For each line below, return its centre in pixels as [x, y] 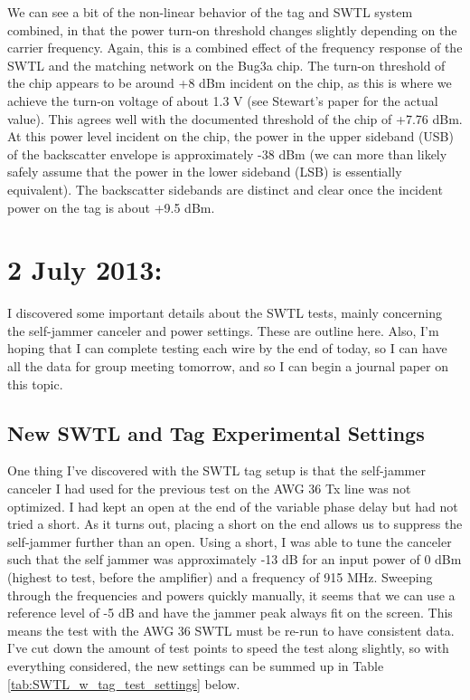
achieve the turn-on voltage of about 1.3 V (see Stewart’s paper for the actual [223, 100]
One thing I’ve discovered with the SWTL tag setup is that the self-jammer [216, 470]
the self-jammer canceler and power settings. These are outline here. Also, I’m [223, 330]
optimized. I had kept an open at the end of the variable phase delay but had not [233, 506]
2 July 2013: [85, 269]
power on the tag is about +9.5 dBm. [111, 207]
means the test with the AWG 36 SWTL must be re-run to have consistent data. [231, 630]
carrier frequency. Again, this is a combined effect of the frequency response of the [235, 48]
